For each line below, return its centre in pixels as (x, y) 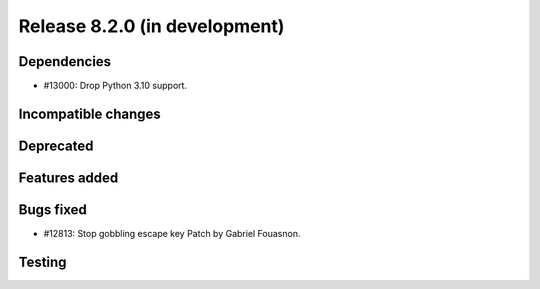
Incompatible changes (90, 113)
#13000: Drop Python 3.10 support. (115, 86)
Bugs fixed (52, 209)
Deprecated (56, 145)
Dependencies (65, 61)
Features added (68, 177)
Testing (42, 261)
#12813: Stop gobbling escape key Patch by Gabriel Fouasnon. (172, 234)
